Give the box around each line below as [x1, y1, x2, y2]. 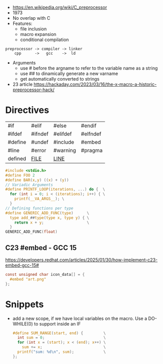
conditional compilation [20, 37, 69, 43]
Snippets [5, 299, 44, 310]
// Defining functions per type [5, 205, 73, 211]
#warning [53, 147, 76, 154]
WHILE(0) [12, 320, 33, 326]
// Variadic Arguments [5, 182, 53, 187]
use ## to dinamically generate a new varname [20, 70, 118, 77]
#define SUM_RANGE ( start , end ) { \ [12, 331, 106, 336]
